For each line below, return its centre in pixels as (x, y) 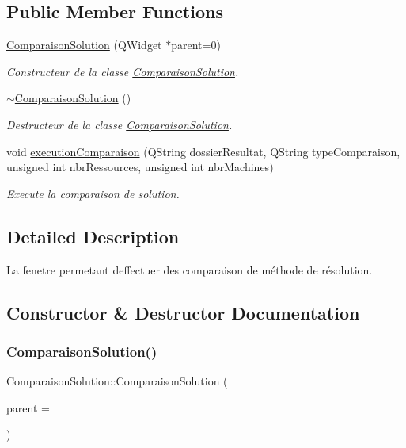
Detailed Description (93, 236)
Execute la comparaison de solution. (93, 193)
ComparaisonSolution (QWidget (84, 45)
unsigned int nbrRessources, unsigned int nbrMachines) (140, 167)
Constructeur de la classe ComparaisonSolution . (123, 71)
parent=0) (196, 45)
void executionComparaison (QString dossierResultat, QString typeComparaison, (203, 151)
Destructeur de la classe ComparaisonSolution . (120, 124)
